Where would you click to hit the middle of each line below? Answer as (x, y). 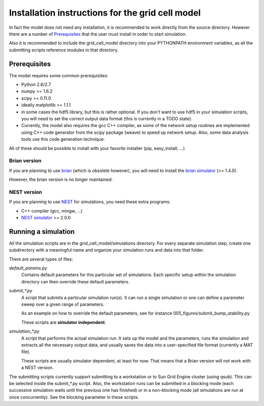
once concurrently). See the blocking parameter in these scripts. (74, 397)
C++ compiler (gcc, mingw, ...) (52, 211)
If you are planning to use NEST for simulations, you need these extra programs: (90, 202)
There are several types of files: (41, 259)
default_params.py (28, 268)
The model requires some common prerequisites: (59, 75)
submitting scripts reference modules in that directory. (64, 50)
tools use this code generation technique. (63, 139)
